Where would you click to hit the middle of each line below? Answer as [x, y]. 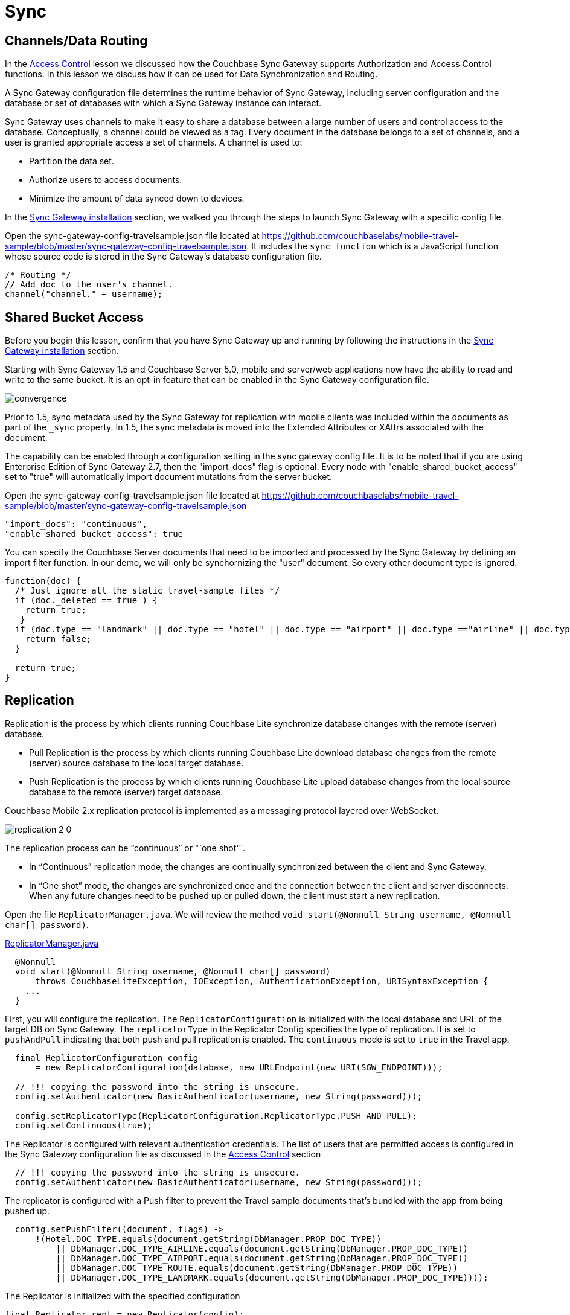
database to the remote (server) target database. [126, 792]
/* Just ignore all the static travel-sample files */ [147, 591]
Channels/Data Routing [76, 40]
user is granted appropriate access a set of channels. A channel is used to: [154, 142]
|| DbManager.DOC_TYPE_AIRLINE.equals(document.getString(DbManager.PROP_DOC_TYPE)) [262, 1248]
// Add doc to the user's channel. [89, 285]
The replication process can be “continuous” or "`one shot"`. [125, 848]
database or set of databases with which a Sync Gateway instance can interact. [163, 103]
